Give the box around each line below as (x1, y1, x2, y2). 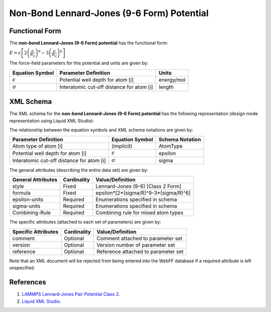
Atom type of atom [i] (12, 143, 63, 150)
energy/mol (159, 76, 186, 83)
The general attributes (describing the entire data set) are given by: (9, 167, 148, 173)
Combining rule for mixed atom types (95, 209, 184, 216)
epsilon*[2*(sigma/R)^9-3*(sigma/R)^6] (95, 189, 191, 196)
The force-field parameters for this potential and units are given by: (9, 60, 149, 66)
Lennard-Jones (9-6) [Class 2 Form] (95, 183, 182, 190)
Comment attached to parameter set (96, 235, 183, 242)
